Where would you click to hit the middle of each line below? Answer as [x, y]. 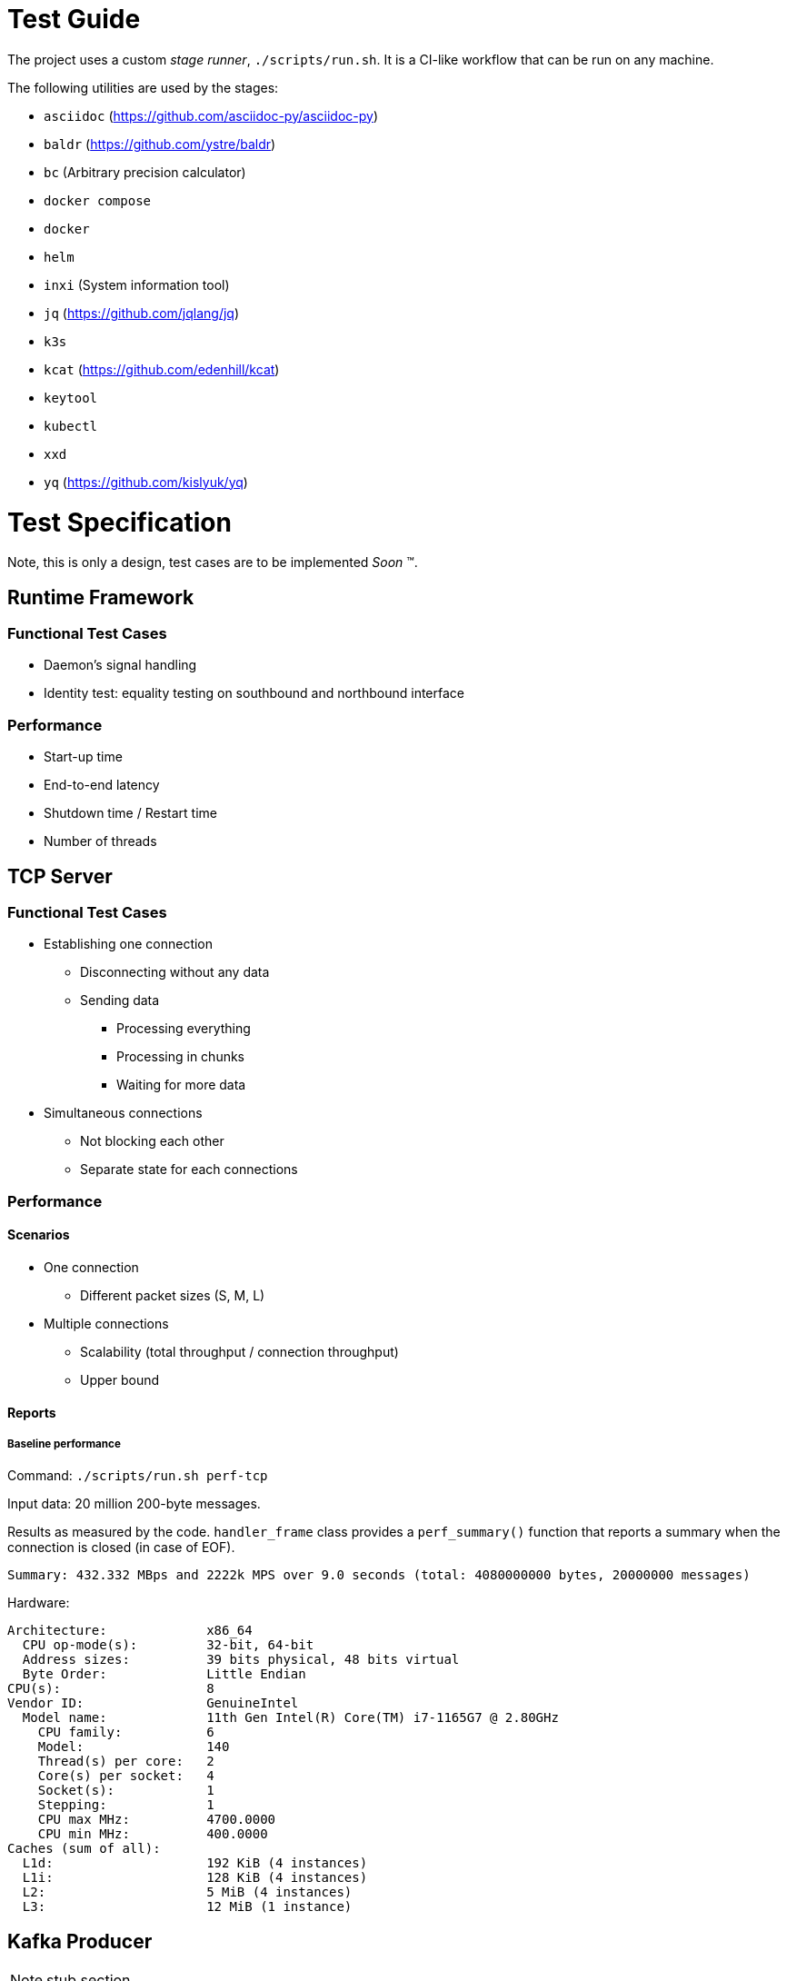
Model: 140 [134, 1747]
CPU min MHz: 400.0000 [153, 1834]
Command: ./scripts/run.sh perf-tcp [138, 1476]
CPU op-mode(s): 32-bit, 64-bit [168, 1645]
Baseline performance [64, 1444]
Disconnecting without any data [175, 972]
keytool [71, 398]
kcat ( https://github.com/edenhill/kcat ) [162, 369]
